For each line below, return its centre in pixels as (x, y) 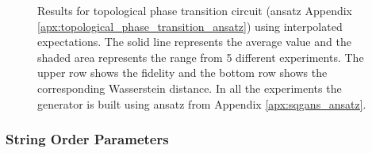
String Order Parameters (87, 139)
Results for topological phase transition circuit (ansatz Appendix (195, 10)
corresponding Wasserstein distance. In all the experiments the (190, 88)
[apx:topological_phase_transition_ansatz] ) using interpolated (190, 26)
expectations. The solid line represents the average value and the (194, 42)
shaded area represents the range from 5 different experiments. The (201, 57)
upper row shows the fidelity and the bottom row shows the (182, 73)
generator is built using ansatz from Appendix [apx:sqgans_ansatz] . (202, 103)
